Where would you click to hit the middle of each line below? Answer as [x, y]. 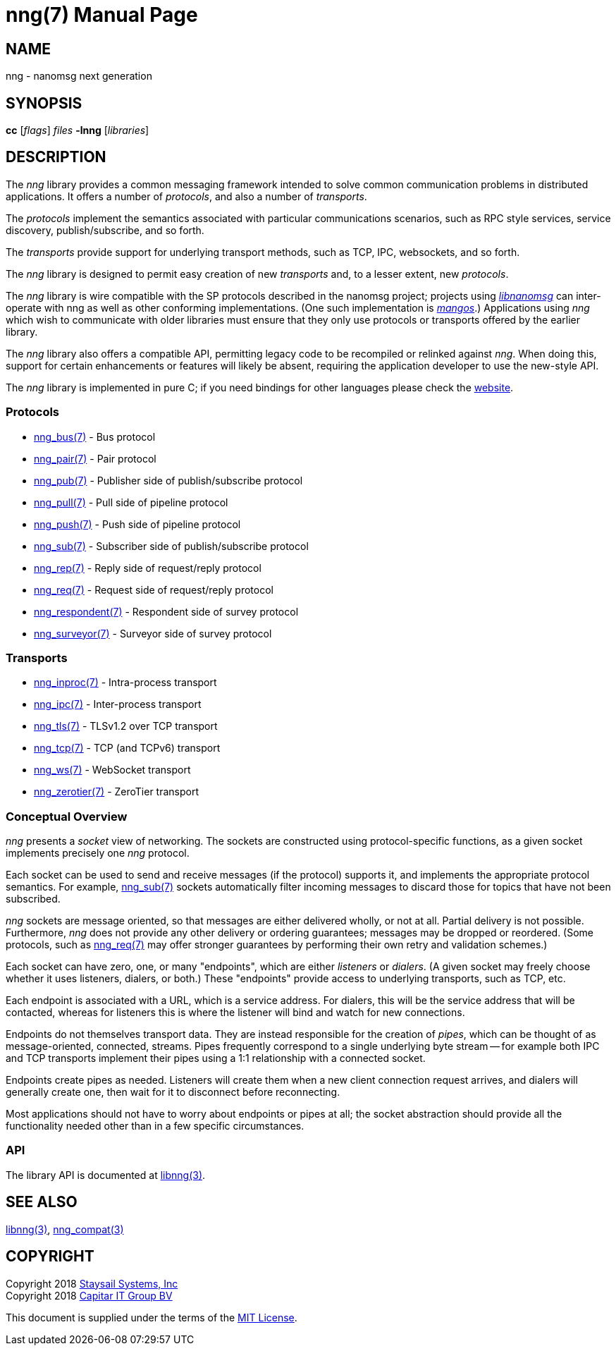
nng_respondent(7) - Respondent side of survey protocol [166, 611]
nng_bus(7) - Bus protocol [95, 436]
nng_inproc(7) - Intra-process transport [125, 683]
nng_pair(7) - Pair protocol [95, 458]
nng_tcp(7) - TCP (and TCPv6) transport [127, 748]
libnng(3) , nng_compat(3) [65, 1229]
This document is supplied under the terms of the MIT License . [152, 1317]
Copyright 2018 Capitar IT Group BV [89, 1295]
